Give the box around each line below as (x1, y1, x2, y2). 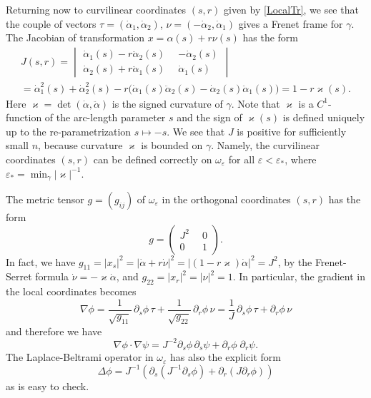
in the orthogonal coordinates (162, 191, 291, 206)
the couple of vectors (6, 16, 97, 31)
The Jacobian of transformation (6, 30, 145, 45)
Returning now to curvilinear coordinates (6, 2, 187, 16)
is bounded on (141, 138, 203, 153)
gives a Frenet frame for (238, 16, 343, 31)
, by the (277, 254, 312, 269)
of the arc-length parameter (44, 110, 166, 125)
